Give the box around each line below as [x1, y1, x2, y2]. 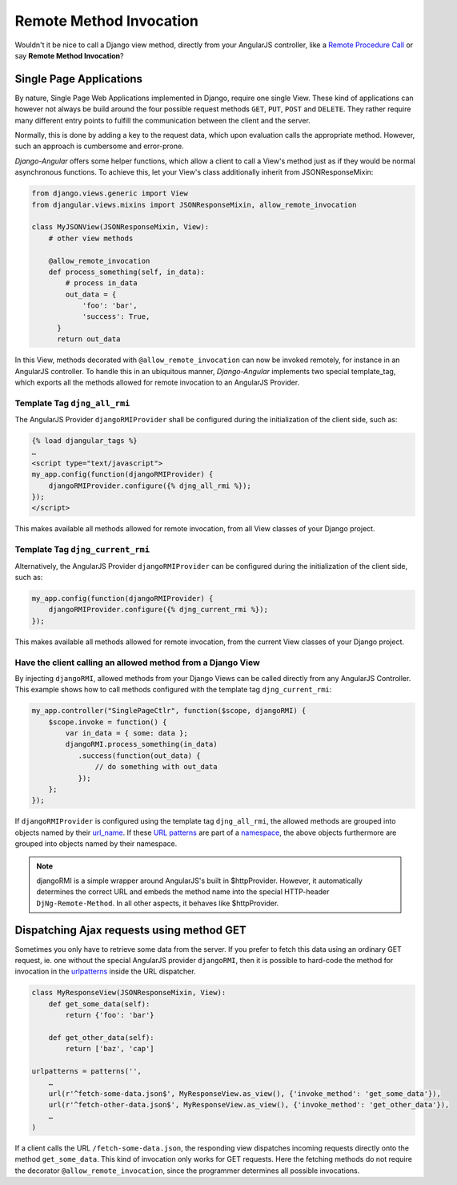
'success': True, [82, 312, 150, 321]
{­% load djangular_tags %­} [31, 437, 138, 445]
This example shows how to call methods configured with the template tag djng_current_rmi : [14, 685, 332, 695]
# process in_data [65, 279, 138, 288]
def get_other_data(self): [48, 1033, 155, 1042]
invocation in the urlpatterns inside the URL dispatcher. [14, 966, 196, 977]
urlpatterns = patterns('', [31, 1066, 142, 1076]
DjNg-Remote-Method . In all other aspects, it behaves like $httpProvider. [36, 898, 279, 908]
